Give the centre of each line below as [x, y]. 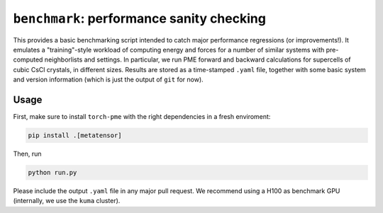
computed [28, 59]
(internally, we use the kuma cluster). [67, 201]
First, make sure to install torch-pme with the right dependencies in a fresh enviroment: [142, 117]
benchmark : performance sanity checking [139, 18]
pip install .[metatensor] [75, 136]
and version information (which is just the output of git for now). [108, 80]
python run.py [52, 172]
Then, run [27, 154]
